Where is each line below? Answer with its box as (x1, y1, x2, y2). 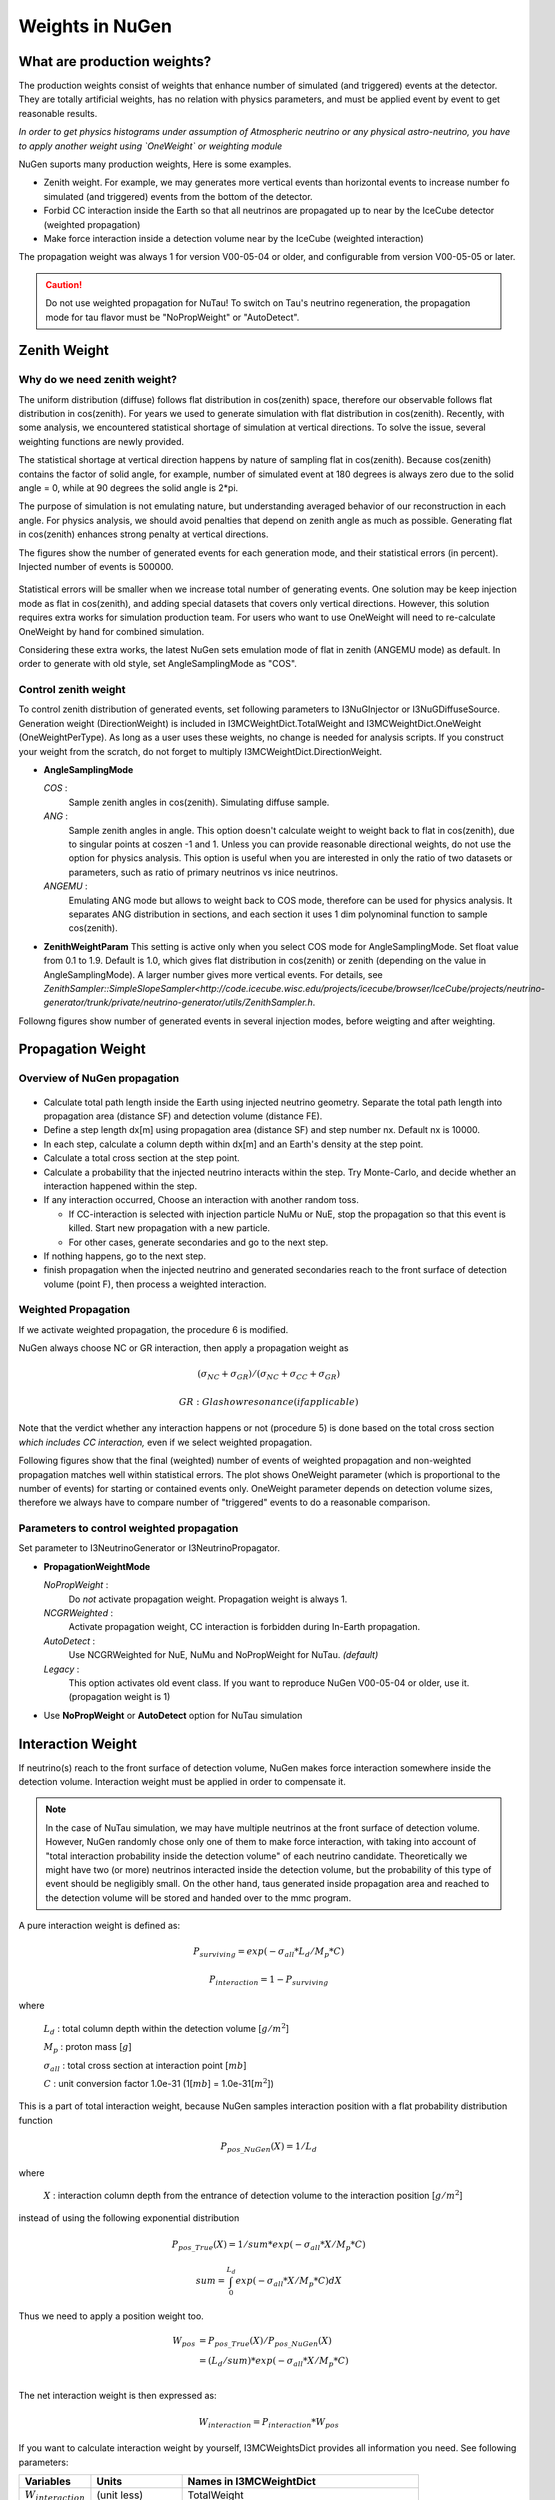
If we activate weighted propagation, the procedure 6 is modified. (18, 1323, 289, 1335)
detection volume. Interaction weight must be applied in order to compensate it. (18, 1776, 347, 1788)
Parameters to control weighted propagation (18, 1521, 239, 1535)
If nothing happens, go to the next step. (43, 1250, 207, 1262)
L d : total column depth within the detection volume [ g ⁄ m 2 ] (43, 2021, 290, 2037)
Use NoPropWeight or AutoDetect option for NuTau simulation (43, 1709, 303, 1721)
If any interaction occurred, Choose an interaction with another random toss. (43, 1194, 359, 1206)
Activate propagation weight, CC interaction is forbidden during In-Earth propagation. (68, 1621, 420, 1633)
